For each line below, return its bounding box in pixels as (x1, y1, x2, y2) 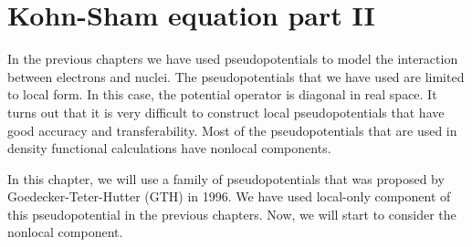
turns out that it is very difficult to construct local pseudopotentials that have (7, 102, 445, 121)
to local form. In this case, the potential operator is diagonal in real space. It (7, 85, 437, 104)
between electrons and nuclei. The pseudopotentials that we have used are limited (7, 67, 465, 86)
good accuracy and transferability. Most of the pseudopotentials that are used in (7, 120, 457, 139)
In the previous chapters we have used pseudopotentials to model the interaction (7, 49, 458, 68)
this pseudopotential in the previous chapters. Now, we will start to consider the (7, 204, 456, 223)
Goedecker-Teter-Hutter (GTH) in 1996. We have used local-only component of (7, 187, 451, 206)
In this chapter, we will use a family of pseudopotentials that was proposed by (7, 169, 445, 188)
